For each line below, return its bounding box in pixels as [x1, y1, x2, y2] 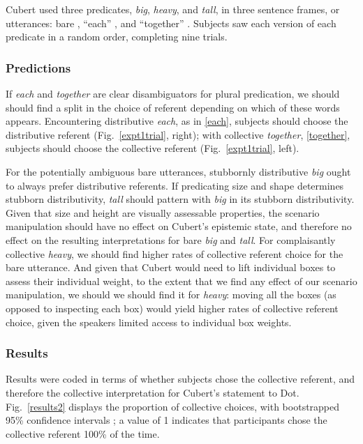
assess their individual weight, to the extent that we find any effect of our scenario [6, 273, 357, 288]
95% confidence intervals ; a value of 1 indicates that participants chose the [6, 413, 327, 427]
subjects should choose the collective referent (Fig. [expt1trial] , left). [6, 141, 299, 155]
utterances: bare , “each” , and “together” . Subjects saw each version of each [6, 15, 336, 30]
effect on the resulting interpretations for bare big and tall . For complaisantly [6, 232, 336, 247]
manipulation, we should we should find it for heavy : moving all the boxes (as [6, 287, 336, 302]
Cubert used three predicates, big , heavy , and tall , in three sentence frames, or [6, 2, 340, 16]
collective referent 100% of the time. [6, 426, 160, 441]
